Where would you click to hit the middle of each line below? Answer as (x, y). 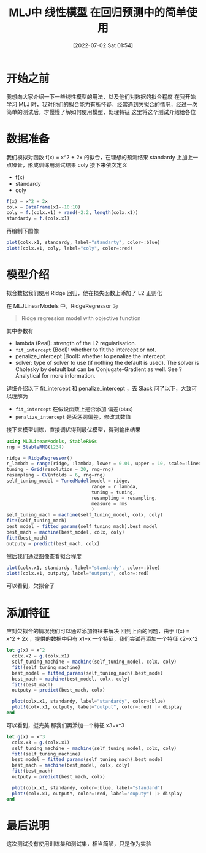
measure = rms (109, 503)
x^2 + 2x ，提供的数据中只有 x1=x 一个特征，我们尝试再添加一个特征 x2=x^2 (102, 639)
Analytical (28, 375)
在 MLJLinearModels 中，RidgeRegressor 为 (62, 306)
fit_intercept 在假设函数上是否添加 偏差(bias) (74, 409)
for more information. (69, 375)
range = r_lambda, (115, 486)
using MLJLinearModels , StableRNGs (52, 441)
